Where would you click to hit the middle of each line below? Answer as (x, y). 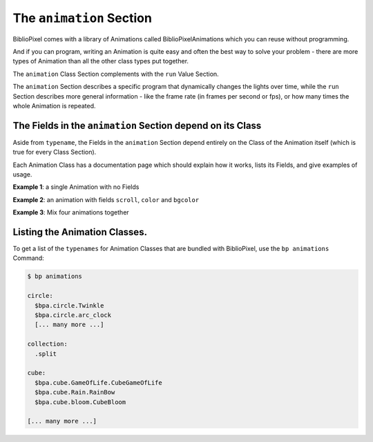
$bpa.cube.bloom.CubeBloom (80, 402)
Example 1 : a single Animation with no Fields (76, 187)
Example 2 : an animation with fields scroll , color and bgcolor (106, 199)
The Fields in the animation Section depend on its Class (137, 125)
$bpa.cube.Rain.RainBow (75, 392)
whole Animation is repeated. (54, 106)
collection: (48, 344)
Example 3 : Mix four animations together (71, 212)
